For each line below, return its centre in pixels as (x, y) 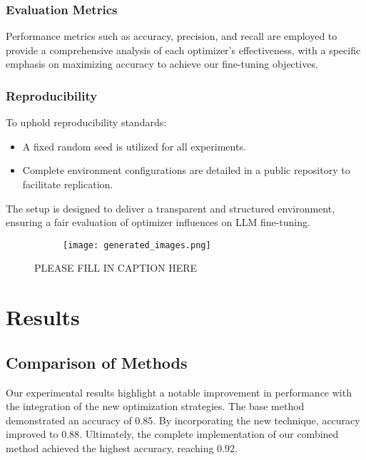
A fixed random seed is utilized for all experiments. (134, 146)
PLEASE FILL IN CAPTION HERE (116, 268)
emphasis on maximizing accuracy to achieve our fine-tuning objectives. (162, 64)
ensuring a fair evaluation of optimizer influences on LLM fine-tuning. (158, 222)
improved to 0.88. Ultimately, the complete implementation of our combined (172, 434)
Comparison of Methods (97, 362)
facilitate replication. (68, 184)
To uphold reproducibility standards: (86, 122)
